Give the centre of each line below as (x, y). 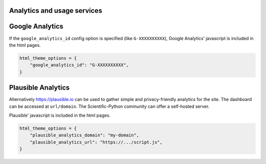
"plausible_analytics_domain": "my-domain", (84, 135)
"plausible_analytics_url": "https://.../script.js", (96, 142)
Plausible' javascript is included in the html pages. (60, 115)
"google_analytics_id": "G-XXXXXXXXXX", (79, 65)
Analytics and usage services (56, 11)
